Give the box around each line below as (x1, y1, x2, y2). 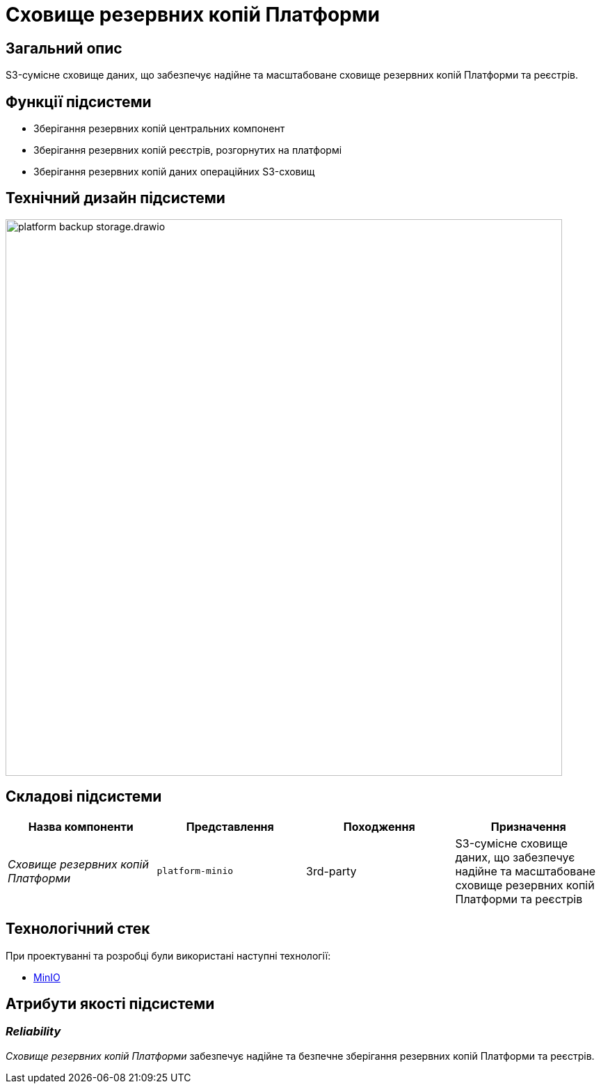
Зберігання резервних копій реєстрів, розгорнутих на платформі (33, 144, 342, 157)
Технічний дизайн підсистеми (6, 189, 225, 207)
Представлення (186, 819, 274, 834)
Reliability (6, 1024, 61, 1039)
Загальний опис (6, 39, 122, 57)
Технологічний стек (6, 920, 150, 938)
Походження (343, 819, 415, 834)
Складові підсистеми (6, 788, 162, 806)
